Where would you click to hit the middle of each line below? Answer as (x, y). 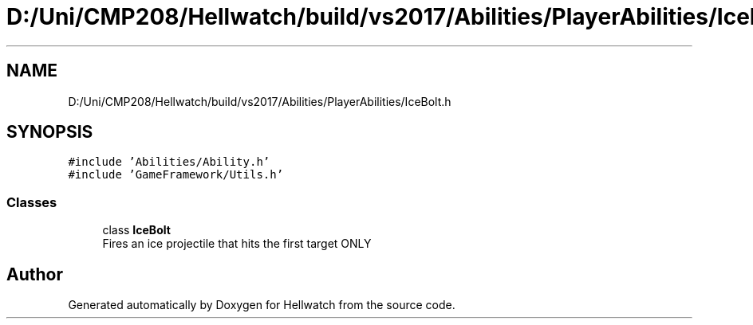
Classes (32, 202)
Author (35, 274)
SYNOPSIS (50, 132)
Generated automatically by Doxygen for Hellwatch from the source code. (262, 305)
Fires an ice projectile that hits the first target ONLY (237, 244)
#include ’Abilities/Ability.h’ (169, 162)
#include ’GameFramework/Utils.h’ (176, 175)
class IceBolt (136, 230)
